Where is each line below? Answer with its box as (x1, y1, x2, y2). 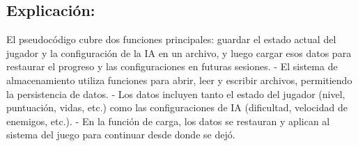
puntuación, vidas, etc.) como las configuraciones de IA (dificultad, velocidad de (6, 100, 348, 115)
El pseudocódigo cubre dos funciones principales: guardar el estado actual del (6, 32, 336, 47)
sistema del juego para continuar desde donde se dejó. (6, 127, 235, 142)
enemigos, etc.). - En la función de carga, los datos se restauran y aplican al (6, 113, 330, 128)
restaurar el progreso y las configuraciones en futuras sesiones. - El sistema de (6, 59, 338, 74)
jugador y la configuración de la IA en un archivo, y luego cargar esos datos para (6, 45, 352, 60)
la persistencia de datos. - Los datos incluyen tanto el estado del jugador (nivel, (6, 86, 345, 101)
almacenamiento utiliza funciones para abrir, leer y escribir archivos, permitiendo (6, 72, 352, 87)
